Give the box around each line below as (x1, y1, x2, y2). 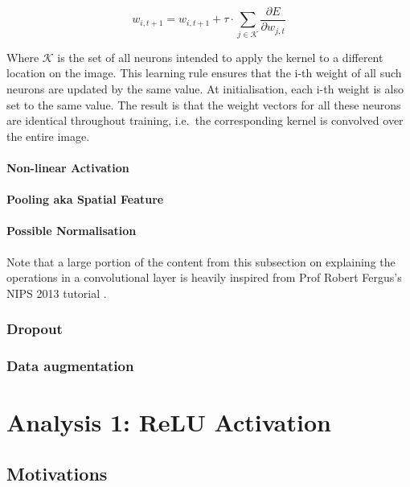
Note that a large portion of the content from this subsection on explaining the (6, 253, 396, 270)
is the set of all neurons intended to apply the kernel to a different (57, 48, 383, 65)
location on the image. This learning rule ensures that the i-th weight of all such (6, 64, 402, 81)
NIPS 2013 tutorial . (6, 284, 107, 301)
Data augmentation (6, 356, 134, 376)
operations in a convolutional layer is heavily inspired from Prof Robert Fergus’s (6, 269, 402, 286)
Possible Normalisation (6, 222, 137, 239)
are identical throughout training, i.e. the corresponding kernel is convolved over (6, 112, 404, 129)
